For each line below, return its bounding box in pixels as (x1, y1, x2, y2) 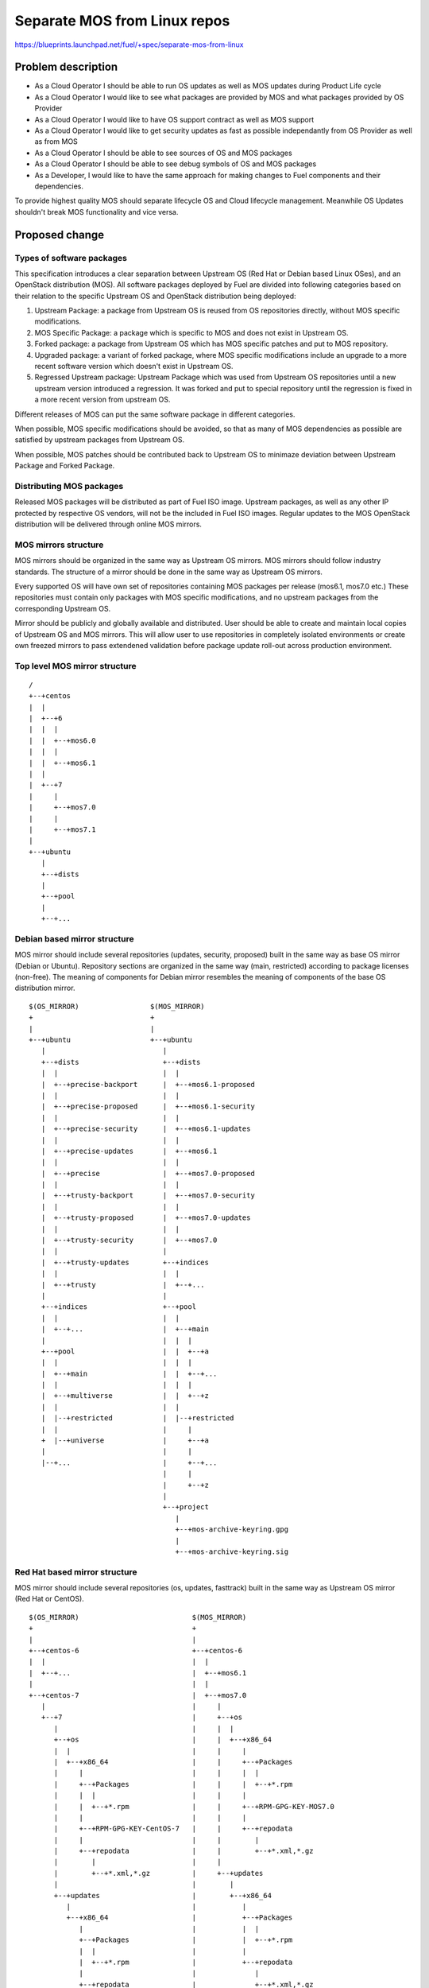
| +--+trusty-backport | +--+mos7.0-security (41, 1191, 256, 1200)
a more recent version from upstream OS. (34, 394, 171, 405)
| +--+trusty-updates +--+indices (41, 1257, 210, 1267)
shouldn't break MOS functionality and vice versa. (14, 207, 179, 216)
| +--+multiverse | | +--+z (41, 1392, 210, 1400)
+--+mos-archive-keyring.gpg (175, 1525, 289, 1534)
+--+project (162, 1503, 210, 1512)
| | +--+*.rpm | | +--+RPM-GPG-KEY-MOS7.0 (53, 1802, 335, 1811)
